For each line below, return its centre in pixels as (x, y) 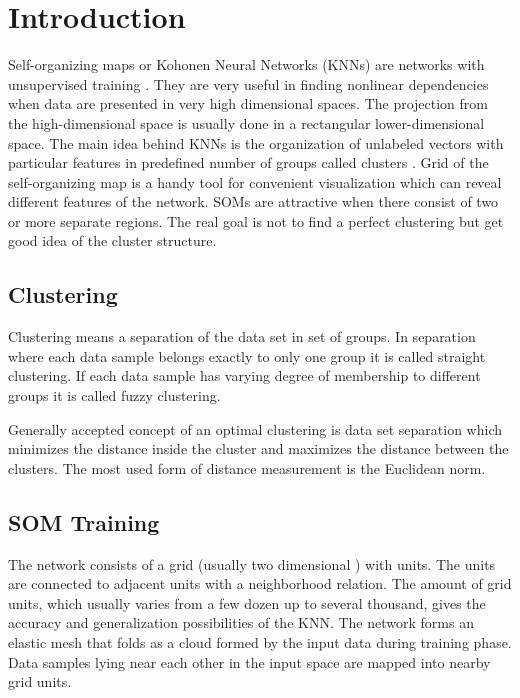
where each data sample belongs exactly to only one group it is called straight (247, 355)
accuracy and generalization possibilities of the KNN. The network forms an (241, 622)
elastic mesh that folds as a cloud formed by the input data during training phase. (260, 642)
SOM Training (84, 521)
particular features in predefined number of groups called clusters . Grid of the (248, 162)
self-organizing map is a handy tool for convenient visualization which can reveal (255, 181)
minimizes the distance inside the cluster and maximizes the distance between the (258, 448)
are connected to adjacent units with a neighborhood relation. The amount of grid (260, 583)
